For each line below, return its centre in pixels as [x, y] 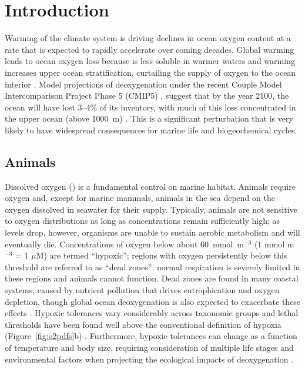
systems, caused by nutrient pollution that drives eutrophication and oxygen [142, 290]
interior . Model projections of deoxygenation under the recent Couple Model [143, 84]
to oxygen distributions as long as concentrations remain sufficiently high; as [143, 221]
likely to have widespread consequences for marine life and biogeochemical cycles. [151, 130]
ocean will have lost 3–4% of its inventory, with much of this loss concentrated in [150, 107]
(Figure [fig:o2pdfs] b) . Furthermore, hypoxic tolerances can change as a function [151, 336]
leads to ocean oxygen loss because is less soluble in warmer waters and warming [150, 61]
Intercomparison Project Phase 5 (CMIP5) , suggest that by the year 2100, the [147, 95]
